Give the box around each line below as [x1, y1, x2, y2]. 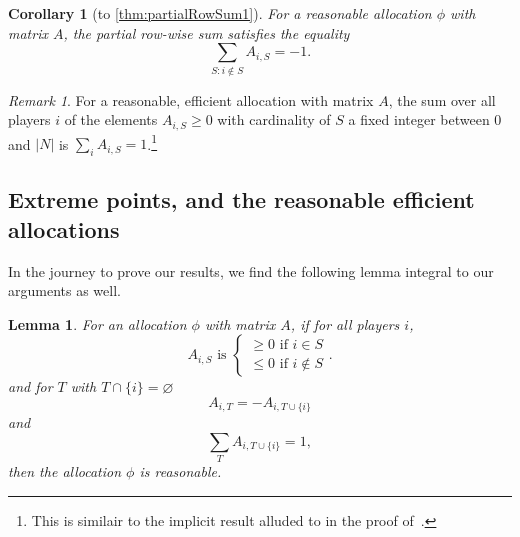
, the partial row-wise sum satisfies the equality [63, 22, 350, 43]
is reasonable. [139, 461, 222, 482]
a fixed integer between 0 [348, 109, 502, 130]
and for [8, 376, 53, 397]
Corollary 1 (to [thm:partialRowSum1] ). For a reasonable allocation [8, 3, 432, 23]
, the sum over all [388, 89, 496, 110]
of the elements [64, 109, 158, 130]
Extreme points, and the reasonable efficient [8, 184, 475, 215]
